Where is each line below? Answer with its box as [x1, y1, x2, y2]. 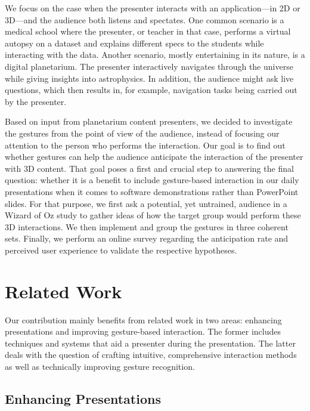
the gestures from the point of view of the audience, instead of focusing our [5, 126, 280, 139]
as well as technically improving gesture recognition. [5, 360, 195, 372]
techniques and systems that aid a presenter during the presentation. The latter [5, 336, 296, 349]
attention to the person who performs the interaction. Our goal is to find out [5, 138, 286, 151]
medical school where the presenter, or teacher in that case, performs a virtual [5, 25, 291, 38]
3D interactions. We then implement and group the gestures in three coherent [5, 220, 289, 233]
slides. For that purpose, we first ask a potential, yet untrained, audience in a [5, 197, 287, 209]
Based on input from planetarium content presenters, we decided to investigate [5, 115, 293, 128]
